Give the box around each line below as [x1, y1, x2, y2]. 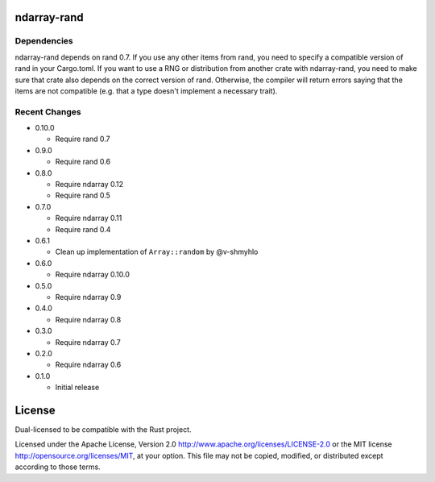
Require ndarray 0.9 [55, 292, 122, 301]
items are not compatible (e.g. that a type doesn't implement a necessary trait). [14, 85, 278, 96]
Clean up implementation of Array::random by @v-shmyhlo [55, 247, 259, 257]
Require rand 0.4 [55, 224, 111, 234]
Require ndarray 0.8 [55, 314, 122, 324]
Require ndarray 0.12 [55, 180, 124, 189]
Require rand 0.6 [55, 157, 111, 167]
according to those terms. [14, 462, 101, 472]
